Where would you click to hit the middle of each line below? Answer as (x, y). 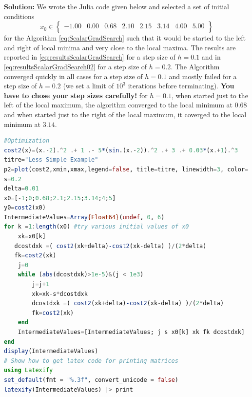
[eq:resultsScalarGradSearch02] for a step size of (76, 66)
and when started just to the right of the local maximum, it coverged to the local (125, 114)
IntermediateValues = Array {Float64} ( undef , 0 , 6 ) (84, 217)
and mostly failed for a (203, 76)
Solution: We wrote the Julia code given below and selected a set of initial (116, 6)
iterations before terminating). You (181, 86)
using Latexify (29, 370)
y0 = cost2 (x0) (25, 208)
